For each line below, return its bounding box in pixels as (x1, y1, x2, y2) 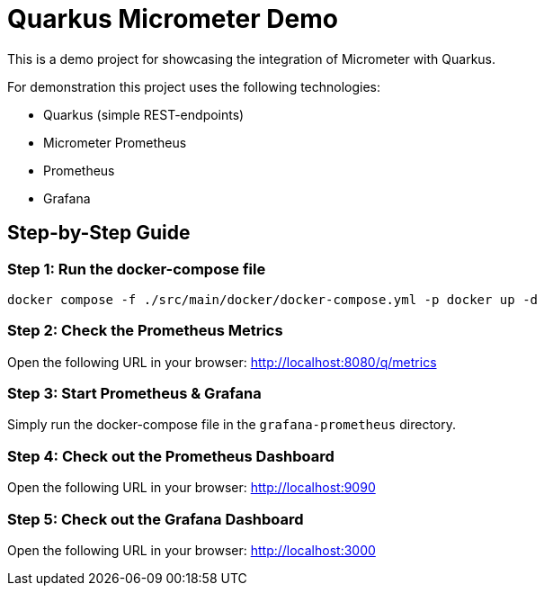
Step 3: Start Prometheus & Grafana (7, 384, 262, 403)
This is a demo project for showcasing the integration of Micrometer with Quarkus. (7, 50, 496, 67)
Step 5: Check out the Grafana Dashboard (7, 509, 304, 528)
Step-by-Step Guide (7, 221, 191, 245)
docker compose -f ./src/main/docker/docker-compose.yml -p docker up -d (7, 292, 539, 307)
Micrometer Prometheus (43, 134, 187, 150)
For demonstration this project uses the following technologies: (7, 78, 381, 94)
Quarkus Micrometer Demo (7, 4, 338, 34)
